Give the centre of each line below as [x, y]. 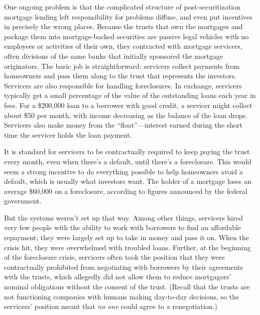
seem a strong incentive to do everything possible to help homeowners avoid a [124, 171]
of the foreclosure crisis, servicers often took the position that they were [114, 257]
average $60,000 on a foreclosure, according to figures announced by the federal [126, 191]
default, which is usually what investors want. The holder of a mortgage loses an [128, 181]
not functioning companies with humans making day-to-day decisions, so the [122, 296]
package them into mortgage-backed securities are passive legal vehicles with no [126, 36]
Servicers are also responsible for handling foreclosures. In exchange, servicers [123, 85]
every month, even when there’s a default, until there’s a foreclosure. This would [128, 161]
